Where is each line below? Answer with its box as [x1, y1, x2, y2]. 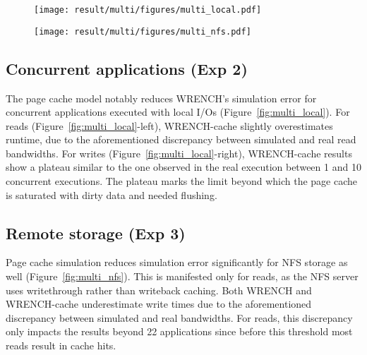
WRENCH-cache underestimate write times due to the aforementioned [6, 296, 312, 311]
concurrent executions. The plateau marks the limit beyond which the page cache [6, 174, 358, 188]
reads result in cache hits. [6, 338, 116, 353]
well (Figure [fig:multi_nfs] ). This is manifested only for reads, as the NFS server [6, 269, 359, 284]
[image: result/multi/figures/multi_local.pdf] [34, 5, 262, 15]
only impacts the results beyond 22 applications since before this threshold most [6, 324, 353, 339]
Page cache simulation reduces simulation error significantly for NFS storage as [6, 255, 348, 270]
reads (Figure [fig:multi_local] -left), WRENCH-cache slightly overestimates [6, 118, 333, 133]
